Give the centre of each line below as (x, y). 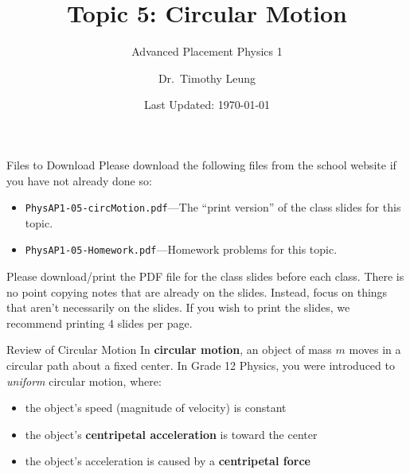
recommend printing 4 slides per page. (100, 322)
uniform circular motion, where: (84, 381)
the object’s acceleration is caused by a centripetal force (168, 461)
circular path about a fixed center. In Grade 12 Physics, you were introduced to (201, 365)
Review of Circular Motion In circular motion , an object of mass (169, 350)
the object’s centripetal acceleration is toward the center (171, 434)
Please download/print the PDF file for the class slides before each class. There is (205, 276)
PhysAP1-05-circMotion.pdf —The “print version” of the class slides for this (213, 207)
